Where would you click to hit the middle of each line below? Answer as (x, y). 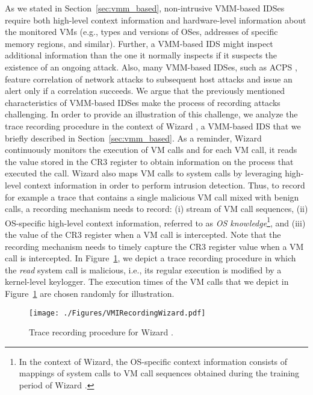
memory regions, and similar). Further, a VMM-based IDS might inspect (139, 43)
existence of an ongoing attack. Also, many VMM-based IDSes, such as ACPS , (151, 67)
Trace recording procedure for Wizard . (101, 332)
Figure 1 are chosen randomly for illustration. (90, 293)
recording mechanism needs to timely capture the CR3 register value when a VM (154, 246)
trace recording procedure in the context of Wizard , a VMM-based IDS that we (153, 126)
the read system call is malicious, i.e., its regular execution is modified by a (143, 269)
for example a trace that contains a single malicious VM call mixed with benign (152, 197)
